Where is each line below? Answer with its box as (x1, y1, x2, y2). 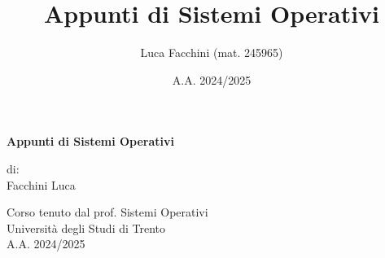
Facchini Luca (7, 176, 76, 193)
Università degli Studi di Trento (7, 219, 166, 236)
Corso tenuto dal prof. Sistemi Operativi (7, 203, 208, 221)
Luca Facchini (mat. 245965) (140, 44, 283, 61)
